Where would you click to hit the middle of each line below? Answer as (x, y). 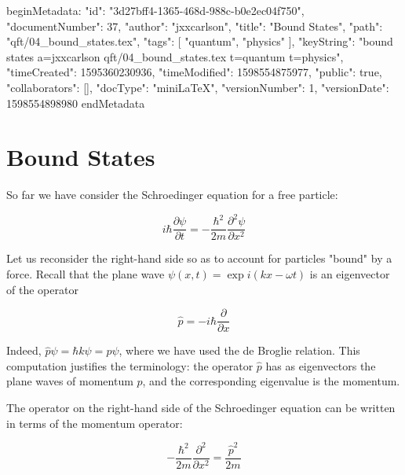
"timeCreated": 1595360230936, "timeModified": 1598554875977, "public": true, (194, 72)
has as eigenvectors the (321, 365)
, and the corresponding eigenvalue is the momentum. (271, 381)
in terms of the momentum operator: (95, 423)
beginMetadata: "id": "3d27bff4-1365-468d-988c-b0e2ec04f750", (155, 10)
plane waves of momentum (70, 381)
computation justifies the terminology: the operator (130, 365)
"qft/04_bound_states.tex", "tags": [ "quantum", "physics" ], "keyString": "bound (200, 41)
